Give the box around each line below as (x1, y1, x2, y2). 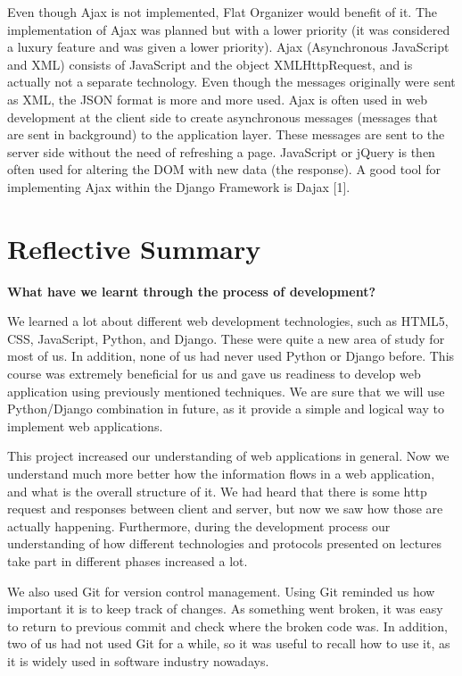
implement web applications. (7, 416, 163, 435)
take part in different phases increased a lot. (7, 551, 248, 570)
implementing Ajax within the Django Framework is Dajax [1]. (7, 177, 351, 196)
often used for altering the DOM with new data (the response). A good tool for (7, 160, 441, 179)
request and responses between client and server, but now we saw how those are (7, 499, 443, 518)
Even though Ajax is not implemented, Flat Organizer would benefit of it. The (7, 3, 438, 21)
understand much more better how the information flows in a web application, (7, 464, 435, 482)
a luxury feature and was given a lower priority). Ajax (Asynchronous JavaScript (7, 38, 450, 56)
